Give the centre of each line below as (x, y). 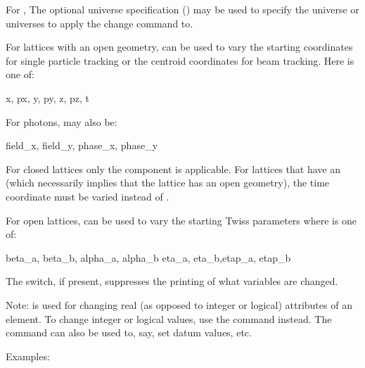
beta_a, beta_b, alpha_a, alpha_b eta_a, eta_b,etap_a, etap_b (148, 257)
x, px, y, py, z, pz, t (48, 97)
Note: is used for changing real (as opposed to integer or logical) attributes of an (179, 304)
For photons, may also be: (62, 121)
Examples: (28, 356)
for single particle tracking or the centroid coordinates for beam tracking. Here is (180, 60)
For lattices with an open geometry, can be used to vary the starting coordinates (179, 47)
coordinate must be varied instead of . (88, 196)
